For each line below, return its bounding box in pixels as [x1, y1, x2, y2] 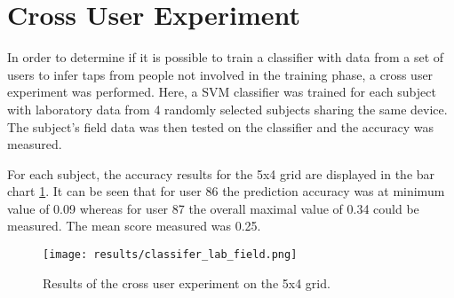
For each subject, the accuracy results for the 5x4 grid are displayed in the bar [7, 164, 435, 183]
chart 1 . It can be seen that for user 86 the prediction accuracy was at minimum [7, 182, 445, 200]
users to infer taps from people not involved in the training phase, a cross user [7, 65, 434, 83]
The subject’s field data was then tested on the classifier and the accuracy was [7, 117, 434, 136]
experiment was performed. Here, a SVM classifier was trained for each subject [7, 82, 436, 101]
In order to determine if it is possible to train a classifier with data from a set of [7, 48, 444, 67]
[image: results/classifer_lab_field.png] [43, 248, 298, 262]
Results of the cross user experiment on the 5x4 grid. [43, 273, 331, 292]
